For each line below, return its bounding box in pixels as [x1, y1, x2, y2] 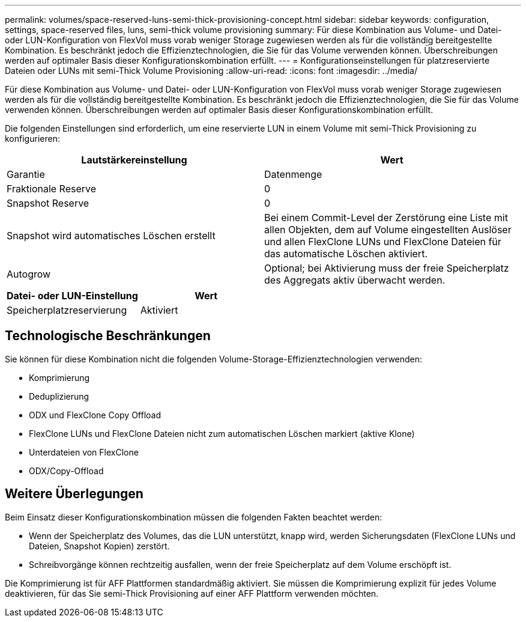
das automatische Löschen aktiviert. [264, 248, 428, 260]
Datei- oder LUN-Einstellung [7, 290, 138, 302]
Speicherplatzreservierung [7, 304, 127, 316]
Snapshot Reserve [7, 197, 89, 209]
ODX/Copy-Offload [29, 465, 104, 476]
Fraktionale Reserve [7, 183, 97, 195]
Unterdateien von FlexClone [29, 447, 139, 457]
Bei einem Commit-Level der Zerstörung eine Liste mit [264, 212, 508, 224]
